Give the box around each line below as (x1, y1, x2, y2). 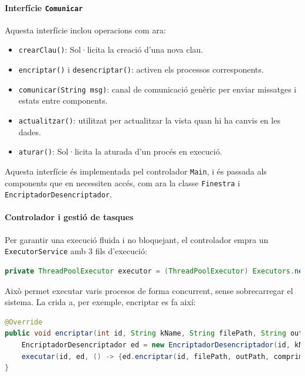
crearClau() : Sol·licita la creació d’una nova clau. (18, 43, 204, 56)
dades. (18, 125, 41, 138)
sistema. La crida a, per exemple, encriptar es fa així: (5, 296, 196, 308)
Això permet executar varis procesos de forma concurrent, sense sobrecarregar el (5, 284, 293, 296)
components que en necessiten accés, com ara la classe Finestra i (5, 176, 240, 189)
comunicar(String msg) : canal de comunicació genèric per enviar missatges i (18, 83, 297, 95)
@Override (5, 317, 43, 326)
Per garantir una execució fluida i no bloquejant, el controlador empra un (5, 233, 269, 245)
